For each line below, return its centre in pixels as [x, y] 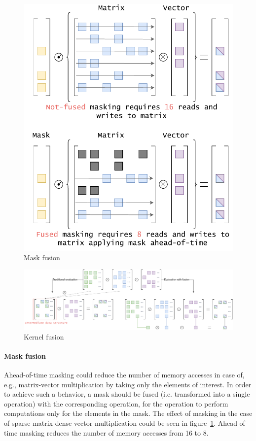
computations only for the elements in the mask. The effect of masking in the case [128, 413]
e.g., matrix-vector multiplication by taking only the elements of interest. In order [128, 384]
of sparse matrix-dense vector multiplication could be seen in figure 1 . [110, 423]
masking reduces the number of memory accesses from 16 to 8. [114, 432]
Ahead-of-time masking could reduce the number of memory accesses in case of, [124, 375]
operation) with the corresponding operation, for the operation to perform [116, 403]
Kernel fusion [44, 336]
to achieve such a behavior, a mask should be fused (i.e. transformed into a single [127, 394]
